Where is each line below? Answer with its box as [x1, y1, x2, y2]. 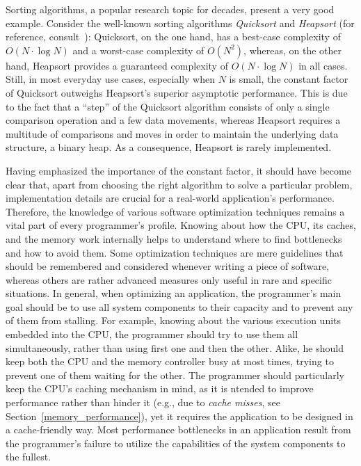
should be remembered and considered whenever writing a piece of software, [6, 259, 330, 273]
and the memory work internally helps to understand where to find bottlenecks [6, 231, 342, 246]
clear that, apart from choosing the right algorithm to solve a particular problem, [6, 177, 353, 191]
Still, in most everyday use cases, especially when [6, 72, 215, 86]
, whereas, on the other [243, 42, 342, 57]
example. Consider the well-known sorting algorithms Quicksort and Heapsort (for [6, 15, 355, 30]
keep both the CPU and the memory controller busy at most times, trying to [6, 354, 334, 369]
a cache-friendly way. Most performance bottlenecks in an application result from [6, 422, 351, 437]
